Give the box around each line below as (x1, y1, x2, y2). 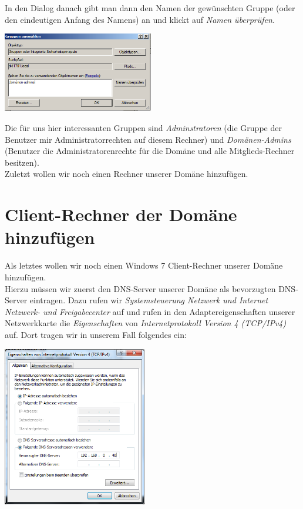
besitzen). (5, 156, 39, 168)
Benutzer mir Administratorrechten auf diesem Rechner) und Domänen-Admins (5, 133, 291, 145)
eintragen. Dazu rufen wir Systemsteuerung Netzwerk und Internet (29, 294, 268, 306)
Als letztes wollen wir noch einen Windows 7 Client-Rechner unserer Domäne (5, 259, 283, 272)
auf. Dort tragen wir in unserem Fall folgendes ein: (5, 328, 187, 340)
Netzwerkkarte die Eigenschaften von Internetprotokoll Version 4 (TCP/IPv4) (5, 317, 287, 329)
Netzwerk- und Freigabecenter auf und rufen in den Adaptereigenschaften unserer (5, 305, 295, 317)
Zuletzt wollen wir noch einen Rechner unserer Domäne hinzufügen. (5, 168, 248, 180)
